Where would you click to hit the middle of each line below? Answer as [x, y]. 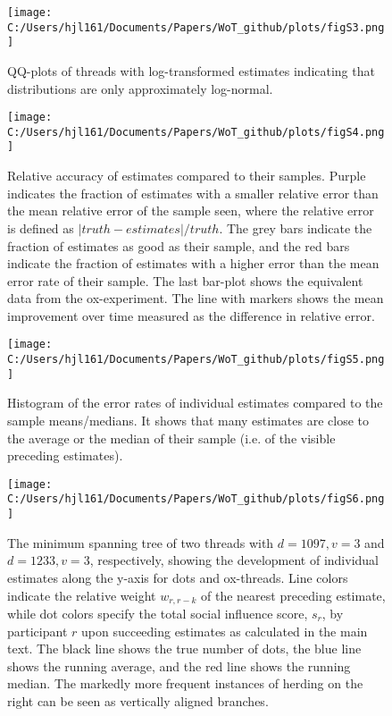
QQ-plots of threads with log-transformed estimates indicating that [191, 70]
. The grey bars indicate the [296, 227]
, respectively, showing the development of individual [234, 560]
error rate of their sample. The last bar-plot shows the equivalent [185, 280]
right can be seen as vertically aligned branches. [138, 700]
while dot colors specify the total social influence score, [158, 614]
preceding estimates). [65, 455]
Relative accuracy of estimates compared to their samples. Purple [187, 176]
